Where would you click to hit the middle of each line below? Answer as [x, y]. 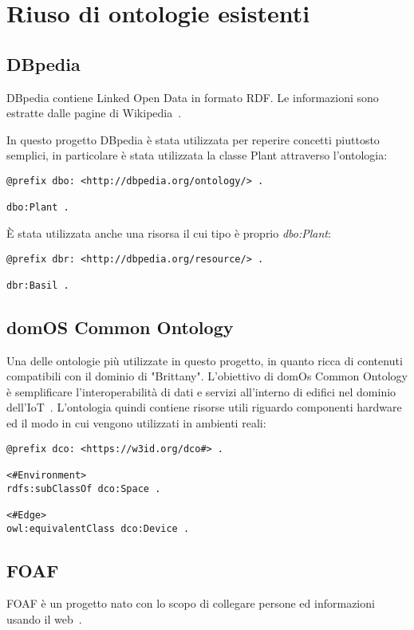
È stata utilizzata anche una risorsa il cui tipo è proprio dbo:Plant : [169, 232]
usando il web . [44, 619]
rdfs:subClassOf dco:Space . [84, 488]
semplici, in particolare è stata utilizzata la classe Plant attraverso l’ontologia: [197, 155]
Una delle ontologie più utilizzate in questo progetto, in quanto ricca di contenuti [205, 360]
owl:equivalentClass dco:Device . [98, 528]
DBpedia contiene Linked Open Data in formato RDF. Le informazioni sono [193, 97]
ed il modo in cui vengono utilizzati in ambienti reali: [136, 423]
